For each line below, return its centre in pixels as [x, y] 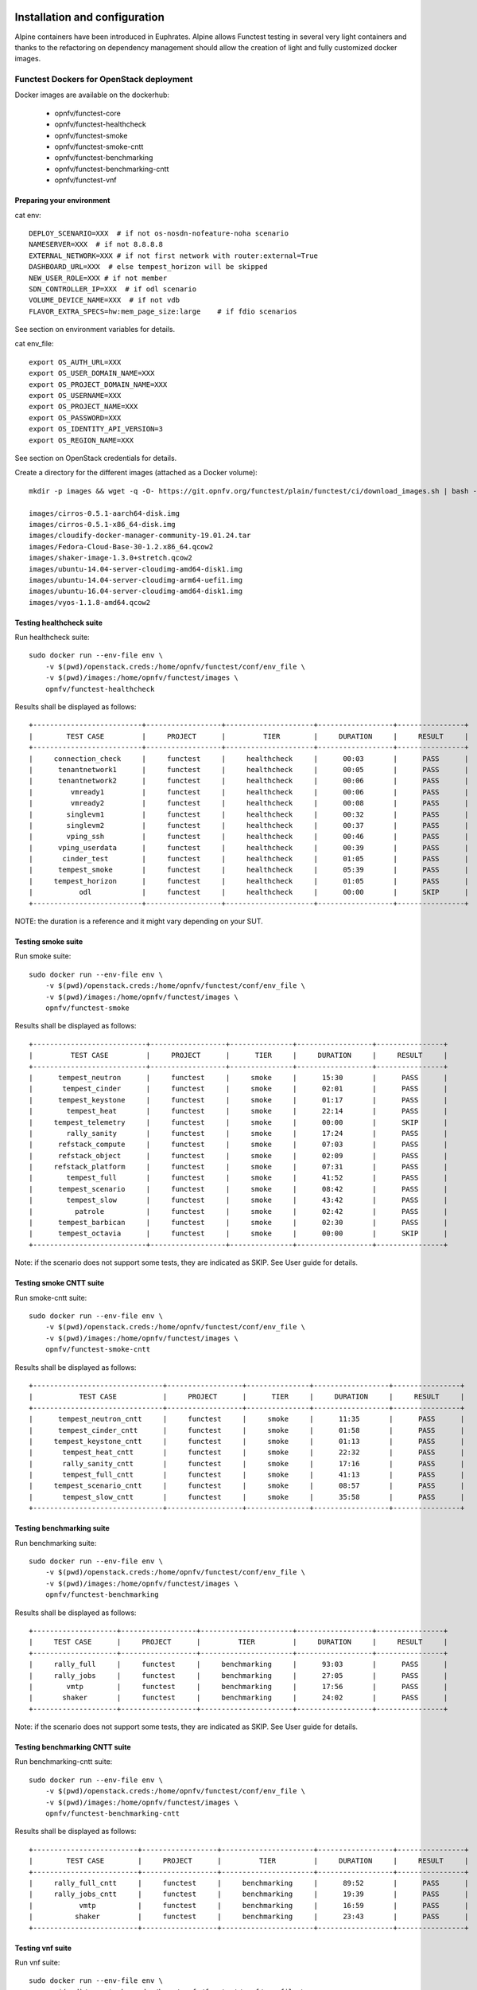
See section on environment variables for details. [95, 330]
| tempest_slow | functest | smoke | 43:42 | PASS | [238, 1200]
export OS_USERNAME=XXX [75, 396]
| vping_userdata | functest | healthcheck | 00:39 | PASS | [249, 847]
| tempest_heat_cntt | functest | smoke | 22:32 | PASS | [247, 1452]
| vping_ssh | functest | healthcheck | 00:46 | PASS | [249, 837]
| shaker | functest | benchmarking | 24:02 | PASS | [238, 1698]
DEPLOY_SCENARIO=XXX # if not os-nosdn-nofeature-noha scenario [159, 233]
